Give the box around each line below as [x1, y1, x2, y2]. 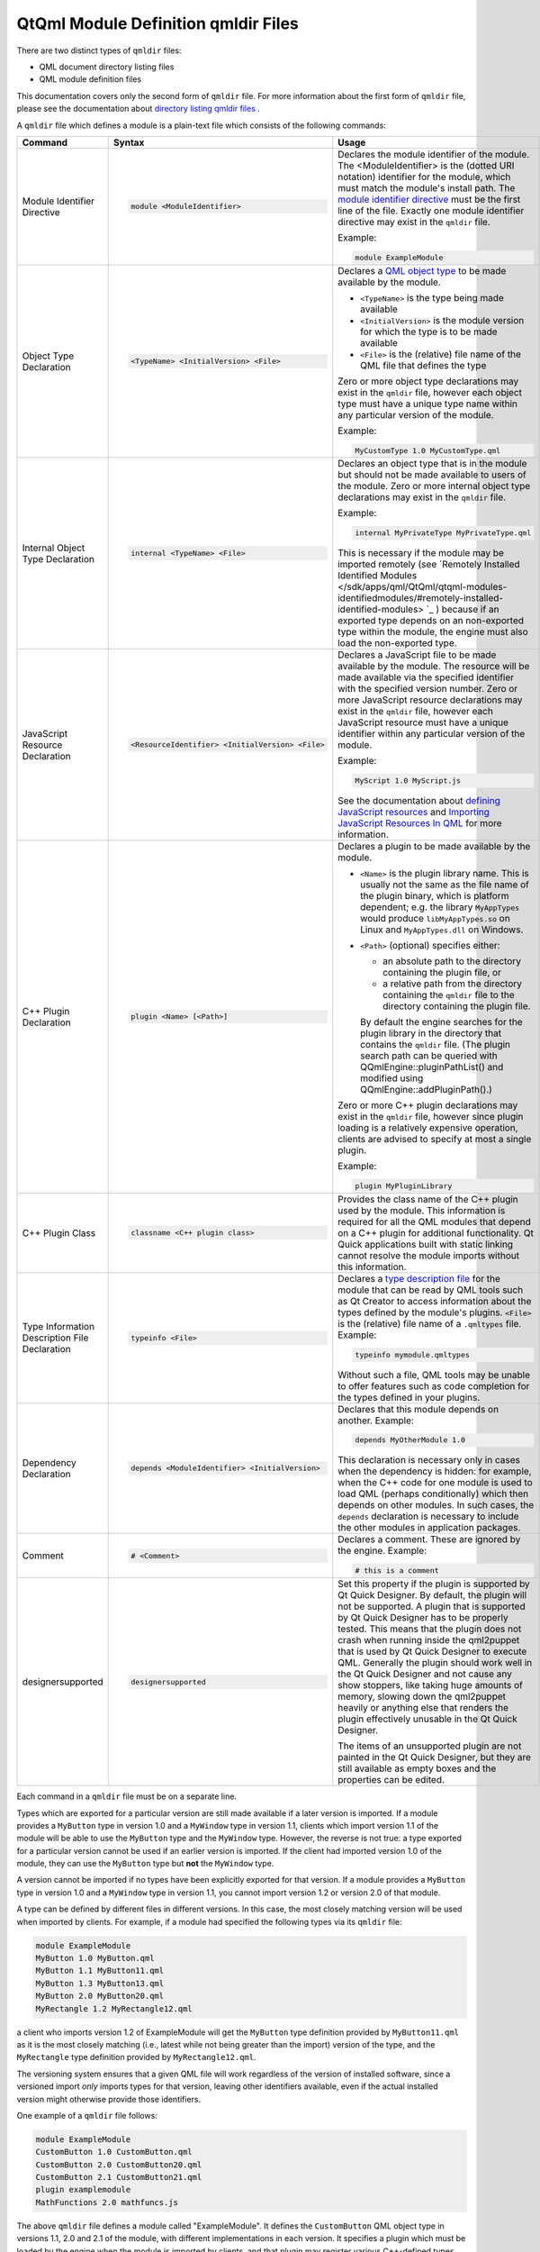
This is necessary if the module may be [337, 547, 504, 559]
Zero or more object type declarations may [337, 375, 519, 387]
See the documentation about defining [337, 795, 501, 807]
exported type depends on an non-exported [337, 614, 525, 627]
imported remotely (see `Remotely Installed [337, 558, 521, 571]
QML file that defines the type [360, 359, 487, 371]
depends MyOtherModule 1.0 [355, 1435, 466, 1445]
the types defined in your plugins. [337, 1391, 481, 1403]
